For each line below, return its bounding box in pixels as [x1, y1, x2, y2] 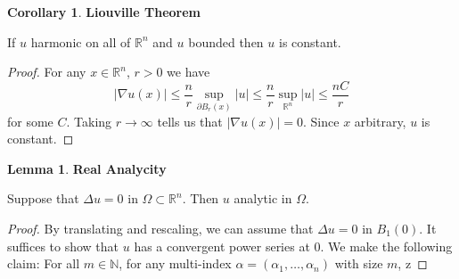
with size [334, 254, 383, 273]
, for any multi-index [119, 254, 232, 273]
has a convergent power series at [134, 236, 310, 255]
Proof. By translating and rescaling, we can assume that [7, 218, 314, 237]
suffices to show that [7, 236, 119, 255]
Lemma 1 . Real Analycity [7, 159, 167, 177]
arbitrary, [354, 111, 406, 130]
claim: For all [7, 254, 80, 273]
